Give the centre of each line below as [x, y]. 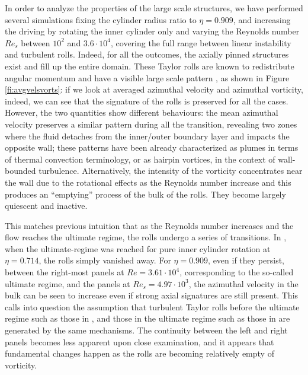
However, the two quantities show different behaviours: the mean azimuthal [142, 112]
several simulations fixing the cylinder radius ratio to [101, 19]
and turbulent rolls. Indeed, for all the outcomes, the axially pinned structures [147, 54]
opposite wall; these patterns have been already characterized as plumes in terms [152, 147]
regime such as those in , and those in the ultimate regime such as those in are [147, 318]
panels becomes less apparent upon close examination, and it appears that [139, 341]
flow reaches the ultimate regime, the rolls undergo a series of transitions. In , [146, 237]
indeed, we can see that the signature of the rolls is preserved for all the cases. [147, 101]
